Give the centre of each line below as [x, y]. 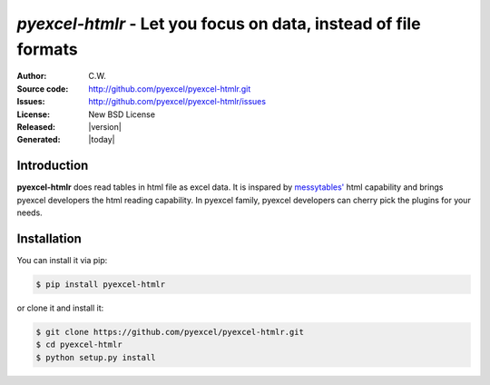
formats [47, 49]
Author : [32, 76]
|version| [105, 126]
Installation [49, 238]
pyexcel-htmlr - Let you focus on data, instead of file [219, 24]
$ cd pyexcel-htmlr [79, 345]
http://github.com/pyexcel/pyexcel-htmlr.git [170, 89]
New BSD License [122, 114]
